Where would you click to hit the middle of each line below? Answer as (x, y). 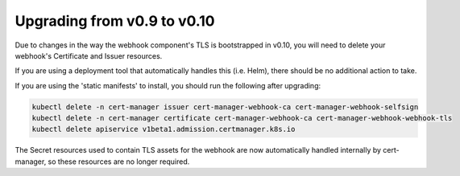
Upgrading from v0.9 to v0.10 (115, 21)
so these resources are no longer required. (119, 162)
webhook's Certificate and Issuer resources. (89, 55)
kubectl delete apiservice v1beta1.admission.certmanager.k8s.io (164, 129)
